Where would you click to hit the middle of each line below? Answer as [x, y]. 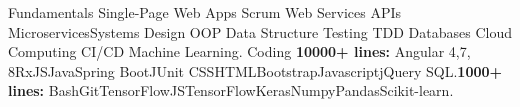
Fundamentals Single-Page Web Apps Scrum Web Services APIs [205, 12]
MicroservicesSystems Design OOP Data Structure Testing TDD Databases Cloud [260, 31]
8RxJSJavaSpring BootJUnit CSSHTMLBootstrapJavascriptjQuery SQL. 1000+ [255, 70]
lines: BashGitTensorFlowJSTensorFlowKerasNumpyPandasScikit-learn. [231, 90]
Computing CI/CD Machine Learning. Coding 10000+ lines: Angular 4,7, [239, 51]
